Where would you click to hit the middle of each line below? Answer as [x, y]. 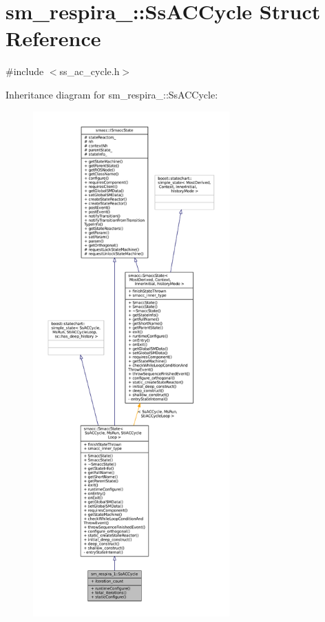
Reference [53, 38]
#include [25, 71]
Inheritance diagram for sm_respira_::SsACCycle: [112, 94]
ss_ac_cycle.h [90, 71]
